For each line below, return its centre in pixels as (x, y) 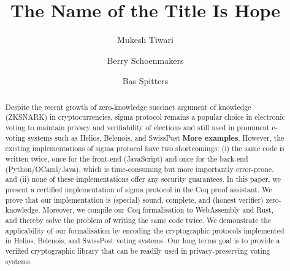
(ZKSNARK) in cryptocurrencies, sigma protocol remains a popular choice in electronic (145, 117)
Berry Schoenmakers (145, 60)
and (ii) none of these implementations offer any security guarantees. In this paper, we (143, 179)
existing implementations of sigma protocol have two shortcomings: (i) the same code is (145, 148)
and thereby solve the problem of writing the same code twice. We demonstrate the (138, 220)
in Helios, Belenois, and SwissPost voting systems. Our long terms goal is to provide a (143, 241)
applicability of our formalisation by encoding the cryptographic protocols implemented (145, 230)
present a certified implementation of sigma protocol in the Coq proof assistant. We (139, 189)
